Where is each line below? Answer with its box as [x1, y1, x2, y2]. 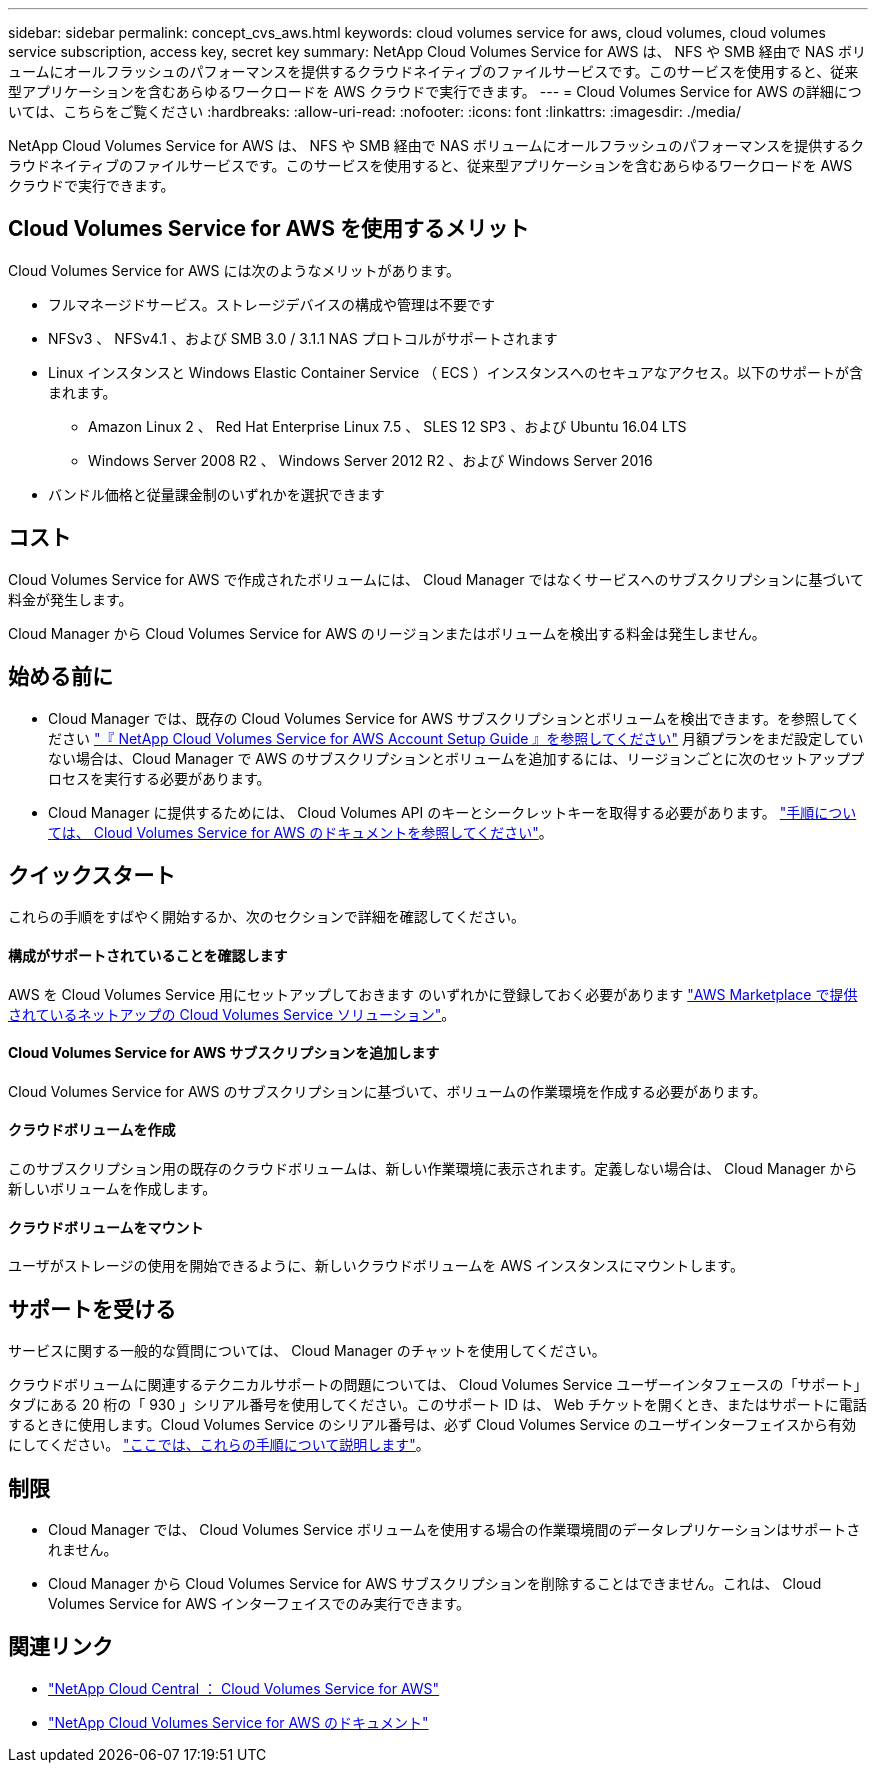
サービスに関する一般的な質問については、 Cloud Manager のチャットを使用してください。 [8, 1342, 606, 1360]
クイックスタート [8, 862, 176, 888]
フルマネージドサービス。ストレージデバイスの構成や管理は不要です [48, 295, 496, 313]
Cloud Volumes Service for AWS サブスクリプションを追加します [8, 1044, 440, 1062]
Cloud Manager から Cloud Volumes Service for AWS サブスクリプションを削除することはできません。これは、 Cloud [48, 1574, 822, 1592]
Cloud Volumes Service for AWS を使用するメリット [8, 216, 529, 242]
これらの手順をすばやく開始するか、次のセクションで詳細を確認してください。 [8, 908, 525, 926]
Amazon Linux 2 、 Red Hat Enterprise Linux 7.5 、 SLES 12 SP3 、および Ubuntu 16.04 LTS [88, 417, 687, 435]
